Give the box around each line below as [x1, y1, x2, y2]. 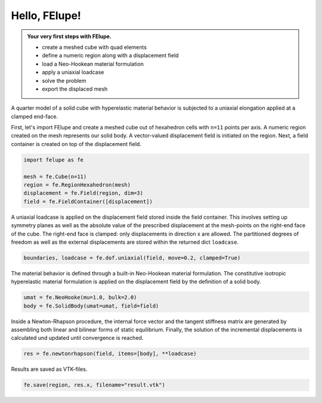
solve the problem [42, 77, 86, 84]
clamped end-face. [11, 113, 58, 120]
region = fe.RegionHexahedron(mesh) [23, 182, 131, 188]
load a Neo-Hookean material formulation [42, 60, 144, 67]
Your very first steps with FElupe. [27, 33, 112, 40]
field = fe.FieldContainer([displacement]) [23, 198, 153, 205]
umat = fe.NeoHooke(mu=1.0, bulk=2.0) [23, 294, 137, 301]
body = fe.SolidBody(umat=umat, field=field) [23, 302, 159, 309]
